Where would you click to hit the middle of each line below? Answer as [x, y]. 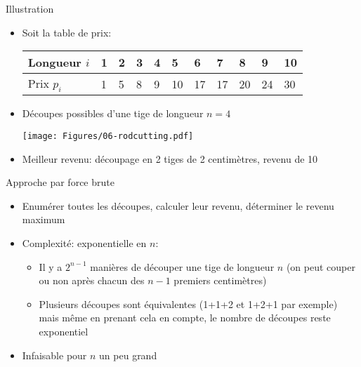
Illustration [30, 8]
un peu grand [128, 355]
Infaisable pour [54, 355]
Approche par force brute [60, 182]
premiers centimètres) [220, 280]
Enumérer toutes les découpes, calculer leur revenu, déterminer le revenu [178, 205]
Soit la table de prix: [67, 32]
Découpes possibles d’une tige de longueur [113, 113]
